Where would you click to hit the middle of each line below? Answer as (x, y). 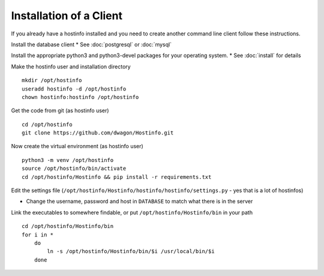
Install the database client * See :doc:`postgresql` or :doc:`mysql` (91, 44)
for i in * (38, 235)
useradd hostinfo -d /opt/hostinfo (74, 89)
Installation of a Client (67, 16)
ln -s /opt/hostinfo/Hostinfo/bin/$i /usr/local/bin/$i (131, 251)
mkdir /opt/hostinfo (52, 80)
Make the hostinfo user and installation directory (71, 67)
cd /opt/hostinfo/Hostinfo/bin (68, 226)
